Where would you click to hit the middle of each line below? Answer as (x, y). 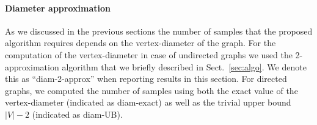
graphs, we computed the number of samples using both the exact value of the (151, 90)
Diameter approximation (58, 8)
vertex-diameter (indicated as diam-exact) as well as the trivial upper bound (148, 102)
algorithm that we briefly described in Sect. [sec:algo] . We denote (184, 66)
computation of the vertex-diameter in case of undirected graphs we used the (149, 54)
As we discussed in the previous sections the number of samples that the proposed (159, 31)
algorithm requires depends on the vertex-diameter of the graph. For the (140, 43)
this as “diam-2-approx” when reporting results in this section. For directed (146, 79)
